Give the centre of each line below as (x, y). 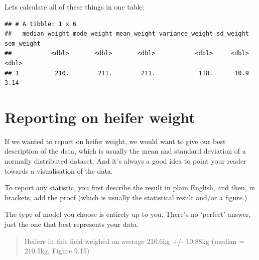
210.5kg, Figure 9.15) (57, 251)
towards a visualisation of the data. (59, 170)
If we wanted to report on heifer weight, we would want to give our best (115, 141)
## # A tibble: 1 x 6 (41, 24)
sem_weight (23, 43)
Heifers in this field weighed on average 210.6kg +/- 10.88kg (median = (134, 241)
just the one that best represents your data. (72, 224)
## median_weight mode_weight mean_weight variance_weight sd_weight (127, 34)
